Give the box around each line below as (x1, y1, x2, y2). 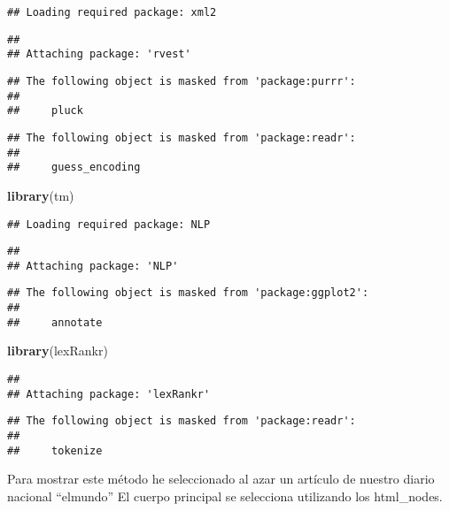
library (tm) (7, 186, 74, 204)
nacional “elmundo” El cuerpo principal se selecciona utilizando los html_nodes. (7, 486, 443, 505)
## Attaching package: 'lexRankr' (7, 387, 211, 400)
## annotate (7, 316, 103, 329)
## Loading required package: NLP (7, 217, 211, 231)
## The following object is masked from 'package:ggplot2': (7, 286, 369, 300)
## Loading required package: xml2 (7, 6, 217, 19)
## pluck (7, 104, 83, 118)
